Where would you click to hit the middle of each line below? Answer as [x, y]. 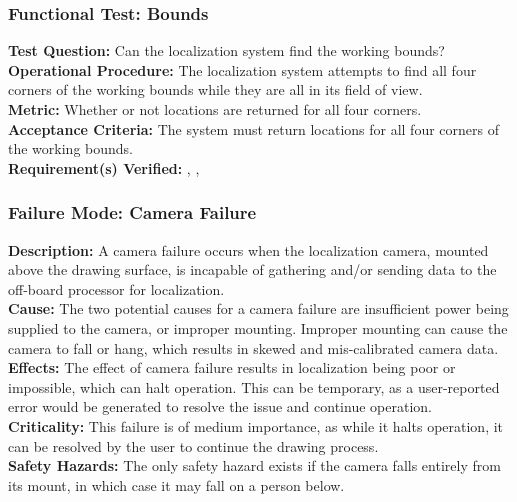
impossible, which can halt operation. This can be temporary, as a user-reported [254, 386]
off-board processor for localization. [116, 288]
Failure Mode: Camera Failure [132, 212]
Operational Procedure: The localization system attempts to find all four [242, 69]
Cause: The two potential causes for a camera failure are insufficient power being [258, 308]
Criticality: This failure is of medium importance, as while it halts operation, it [256, 425]
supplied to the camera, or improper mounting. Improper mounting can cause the [258, 327]
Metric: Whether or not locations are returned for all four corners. [215, 109]
